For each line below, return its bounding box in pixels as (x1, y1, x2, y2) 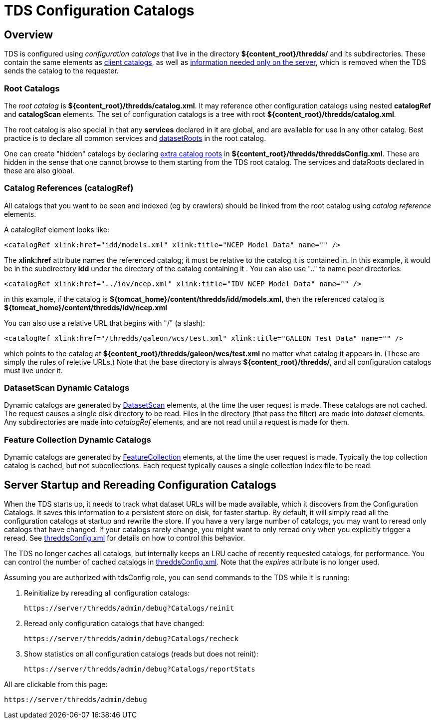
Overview (4, 28, 53, 41)
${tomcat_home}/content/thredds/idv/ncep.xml (4, 303, 168, 312)
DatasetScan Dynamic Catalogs (4, 383, 130, 393)
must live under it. (4, 366, 63, 375)
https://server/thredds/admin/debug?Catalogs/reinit (24, 604, 234, 613)
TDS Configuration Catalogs (4, 2, 195, 19)
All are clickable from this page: (4, 680, 108, 689)
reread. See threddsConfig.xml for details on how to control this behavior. (4, 534, 245, 543)
